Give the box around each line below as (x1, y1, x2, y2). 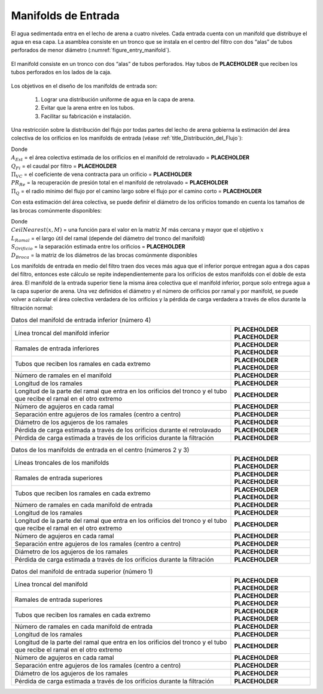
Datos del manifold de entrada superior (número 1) (11, 568, 153, 576)
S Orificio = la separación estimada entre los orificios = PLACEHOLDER (11, 243, 185, 251)
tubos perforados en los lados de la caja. (11, 69, 112, 76)
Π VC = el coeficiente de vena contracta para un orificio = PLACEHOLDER (11, 171, 193, 179)
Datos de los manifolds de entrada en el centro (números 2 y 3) (11, 446, 190, 454)
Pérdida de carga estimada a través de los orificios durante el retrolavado (14, 426, 221, 434)
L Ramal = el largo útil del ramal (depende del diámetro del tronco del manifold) (11, 234, 205, 243)
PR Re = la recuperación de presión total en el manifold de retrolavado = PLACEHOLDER (11, 179, 228, 188)
